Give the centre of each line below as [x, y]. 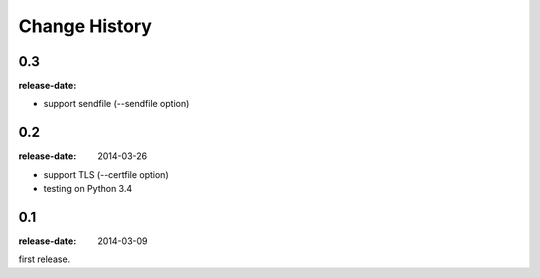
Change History [85, 26]
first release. [44, 259]
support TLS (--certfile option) [106, 174]
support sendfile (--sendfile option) [116, 104]
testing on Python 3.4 [88, 189]
